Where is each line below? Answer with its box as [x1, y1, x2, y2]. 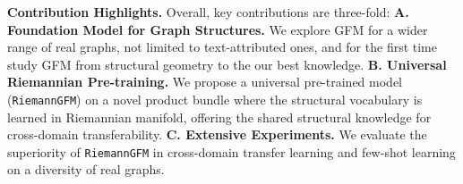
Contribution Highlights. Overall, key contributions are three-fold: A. [7, 3, 409, 21]
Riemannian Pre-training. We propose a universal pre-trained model [7, 72, 402, 91]
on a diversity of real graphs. [7, 160, 165, 179]
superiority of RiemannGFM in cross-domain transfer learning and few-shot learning [7, 142, 456, 161]
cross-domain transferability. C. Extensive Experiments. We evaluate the [7, 125, 427, 144]
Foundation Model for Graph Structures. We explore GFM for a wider [7, 20, 428, 38]
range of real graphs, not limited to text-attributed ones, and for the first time [7, 38, 437, 56]
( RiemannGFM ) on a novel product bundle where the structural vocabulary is [7, 89, 423, 108]
